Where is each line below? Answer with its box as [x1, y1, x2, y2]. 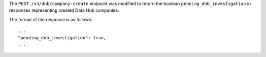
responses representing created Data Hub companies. [9, 7, 119, 13]
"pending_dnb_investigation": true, [18, 35, 106, 40]
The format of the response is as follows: [9, 16, 93, 22]
